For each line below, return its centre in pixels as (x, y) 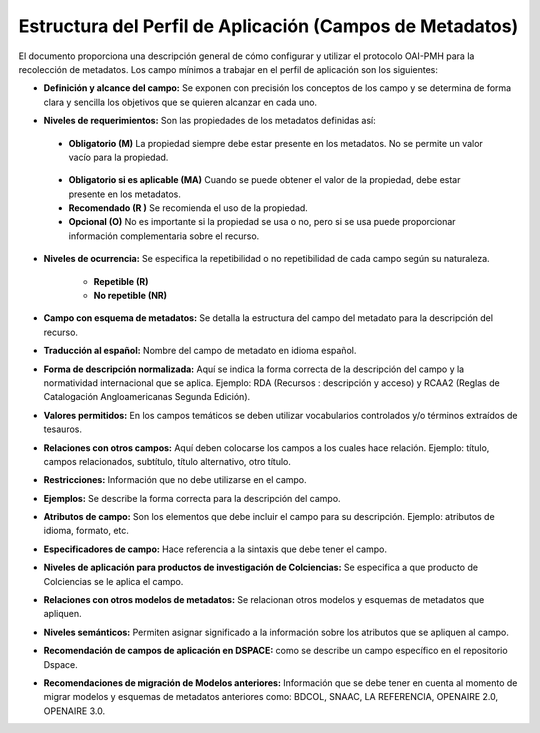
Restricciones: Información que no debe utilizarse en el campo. (175, 480)
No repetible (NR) (130, 296)
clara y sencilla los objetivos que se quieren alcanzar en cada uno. (180, 102)
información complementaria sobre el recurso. (164, 236)
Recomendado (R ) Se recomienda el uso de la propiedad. (188, 208)
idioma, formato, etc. (86, 531)
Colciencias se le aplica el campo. (113, 581)
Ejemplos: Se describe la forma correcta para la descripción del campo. (192, 498)
